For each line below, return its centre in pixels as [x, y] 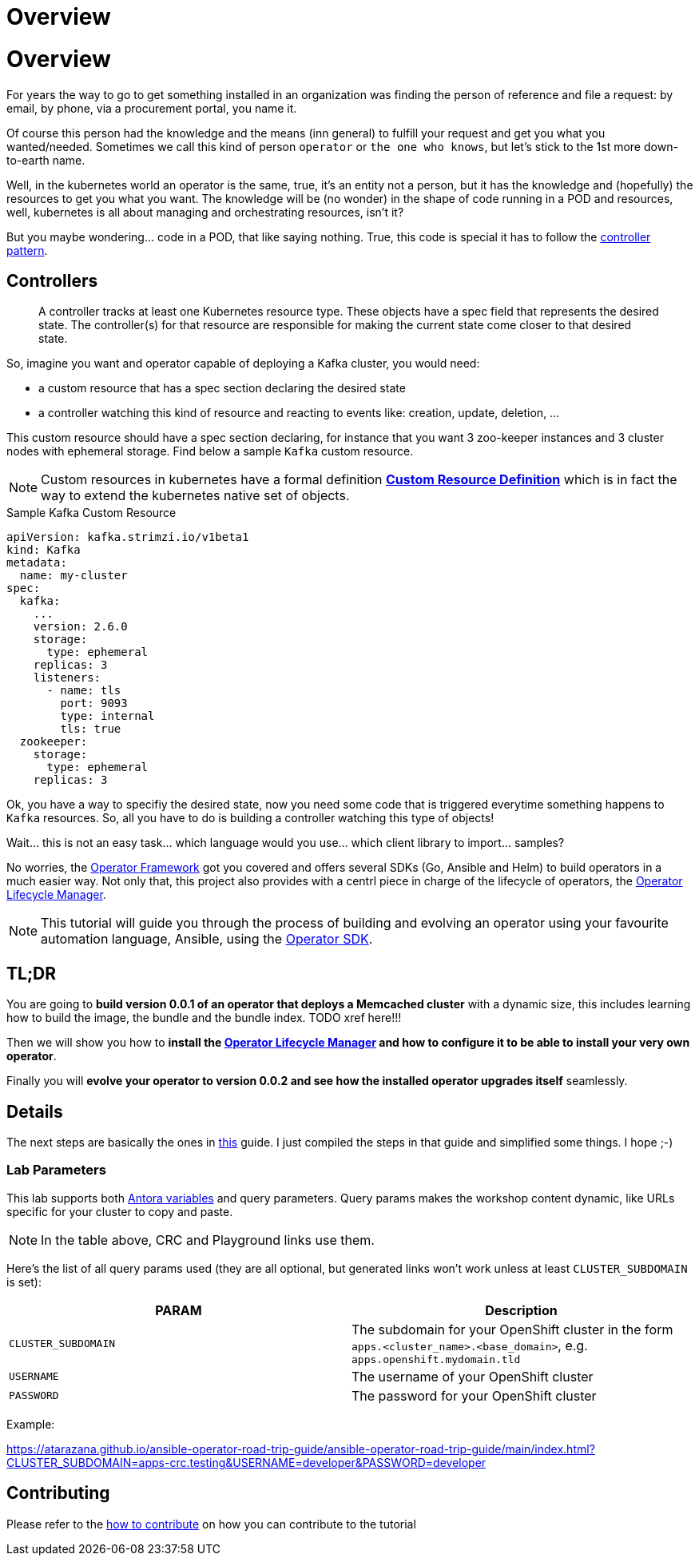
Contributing [58, 1493]
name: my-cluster [73, 576]
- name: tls [84, 691]
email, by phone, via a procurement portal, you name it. [152, 108]
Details [35, 1111]
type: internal [107, 716]
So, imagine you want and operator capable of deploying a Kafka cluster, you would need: [243, 364]
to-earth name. [46, 160]
